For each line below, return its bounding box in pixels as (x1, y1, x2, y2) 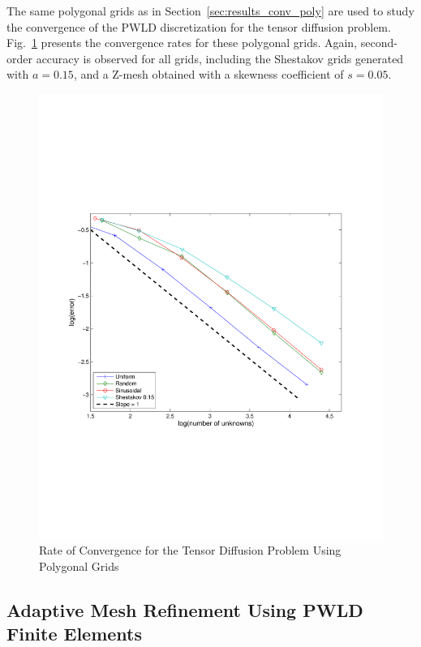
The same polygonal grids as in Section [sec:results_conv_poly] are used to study (6, 2, 415, 19)
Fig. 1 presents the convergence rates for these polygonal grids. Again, (6, 34, 358, 51)
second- (360, 34, 397, 51)
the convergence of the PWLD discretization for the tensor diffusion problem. (6, 18, 391, 35)
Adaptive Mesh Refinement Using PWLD (6, 598, 363, 623)
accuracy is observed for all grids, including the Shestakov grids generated (36, 49, 404, 66)
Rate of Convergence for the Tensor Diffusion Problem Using (39, 542, 342, 559)
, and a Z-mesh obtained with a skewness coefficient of (73, 66, 344, 83)
